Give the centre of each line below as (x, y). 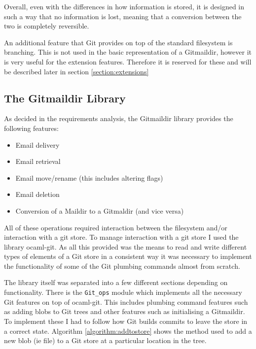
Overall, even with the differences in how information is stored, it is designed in (124, 6)
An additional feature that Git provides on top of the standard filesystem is (118, 42)
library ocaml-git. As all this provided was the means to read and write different (126, 246)
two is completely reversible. (47, 26)
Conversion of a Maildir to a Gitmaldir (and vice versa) (100, 210)
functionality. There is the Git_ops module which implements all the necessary (123, 292)
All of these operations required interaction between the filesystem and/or (116, 227)
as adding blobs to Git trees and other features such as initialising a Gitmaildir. (125, 311)
